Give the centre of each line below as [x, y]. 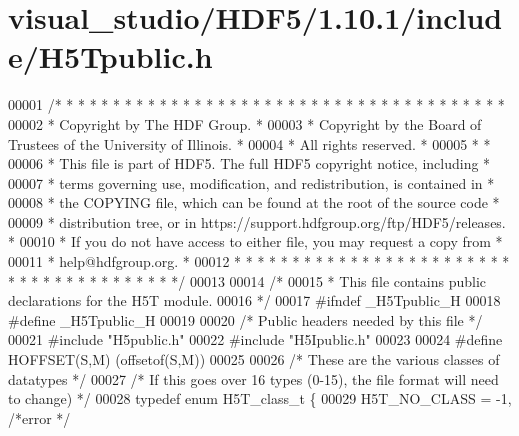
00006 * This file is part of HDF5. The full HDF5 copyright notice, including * [249, 163]
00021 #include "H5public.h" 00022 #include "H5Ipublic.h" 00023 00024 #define [255, 339]
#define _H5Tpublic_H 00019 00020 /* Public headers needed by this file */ [245, 319]
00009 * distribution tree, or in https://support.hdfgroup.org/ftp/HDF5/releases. [257, 221]
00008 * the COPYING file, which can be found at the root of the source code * [254, 202]
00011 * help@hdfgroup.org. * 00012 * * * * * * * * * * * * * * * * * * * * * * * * [259, 261]
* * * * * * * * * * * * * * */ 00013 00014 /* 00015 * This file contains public [247, 280]
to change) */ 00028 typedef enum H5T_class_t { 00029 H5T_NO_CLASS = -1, [260, 398]
